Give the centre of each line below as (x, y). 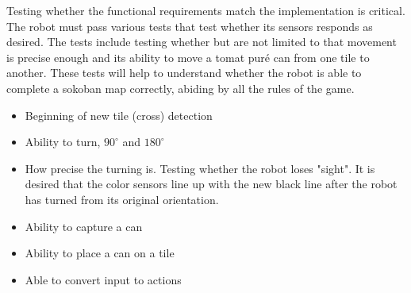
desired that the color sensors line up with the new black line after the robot (211, 184)
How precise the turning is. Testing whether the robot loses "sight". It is (200, 168)
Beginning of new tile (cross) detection (119, 115)
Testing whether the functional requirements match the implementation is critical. (206, 10)
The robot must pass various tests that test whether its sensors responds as (190, 26)
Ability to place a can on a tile (100, 253)
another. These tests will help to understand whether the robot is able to (184, 73)
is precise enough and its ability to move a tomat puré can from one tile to (188, 57)
